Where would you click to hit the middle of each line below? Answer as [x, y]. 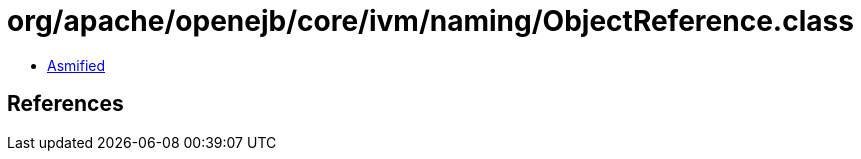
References [65, 104]
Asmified [76, 65]
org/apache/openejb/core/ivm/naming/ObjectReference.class [430, 21]
